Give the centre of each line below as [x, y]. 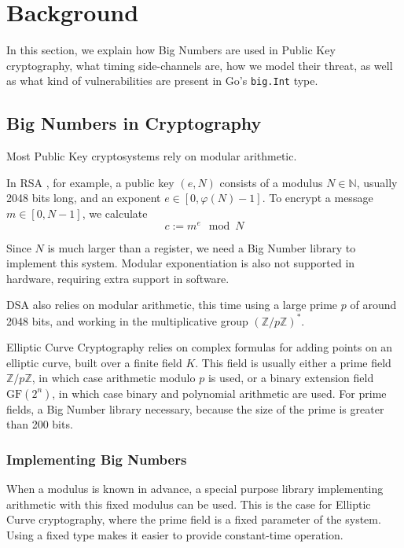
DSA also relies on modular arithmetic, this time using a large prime [172, 305]
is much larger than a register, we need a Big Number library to [202, 247]
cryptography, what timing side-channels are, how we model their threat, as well [200, 65]
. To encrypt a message [318, 198]
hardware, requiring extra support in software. [118, 278]
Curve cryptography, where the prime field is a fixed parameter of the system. [194, 519]
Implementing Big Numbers [97, 459]
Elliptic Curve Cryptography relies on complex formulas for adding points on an [200, 347]
